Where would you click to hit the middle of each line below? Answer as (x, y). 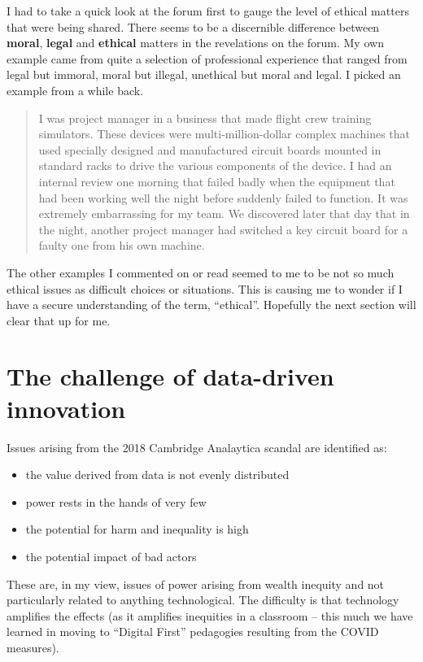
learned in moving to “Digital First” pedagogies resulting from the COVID (193, 632)
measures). (33, 647)
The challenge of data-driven (170, 376)
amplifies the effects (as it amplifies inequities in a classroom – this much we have (210, 615)
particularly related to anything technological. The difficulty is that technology (203, 600)
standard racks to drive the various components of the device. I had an (215, 165)
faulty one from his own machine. (122, 245)
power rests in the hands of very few (116, 501)
